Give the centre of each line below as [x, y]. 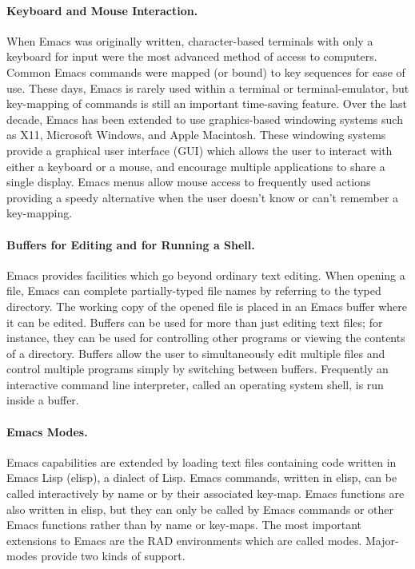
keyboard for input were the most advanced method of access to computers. [192, 56]
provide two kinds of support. [113, 556]
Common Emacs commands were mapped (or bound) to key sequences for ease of [206, 72]
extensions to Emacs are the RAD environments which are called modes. [184, 540]
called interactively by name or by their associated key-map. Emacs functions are [206, 493]
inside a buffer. [43, 400]
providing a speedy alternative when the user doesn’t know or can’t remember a [203, 197]
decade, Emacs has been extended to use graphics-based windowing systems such [205, 119]
